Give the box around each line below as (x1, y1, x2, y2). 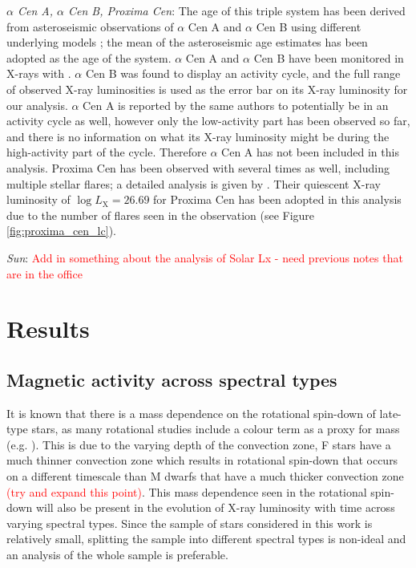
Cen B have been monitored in (253, 49, 404, 66)
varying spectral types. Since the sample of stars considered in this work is (6, 514, 373, 531)
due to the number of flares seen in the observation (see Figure (6, 206, 315, 223)
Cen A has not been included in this (221, 144, 399, 160)
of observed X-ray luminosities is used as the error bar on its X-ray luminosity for (6, 80, 408, 97)
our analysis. (6, 96, 68, 113)
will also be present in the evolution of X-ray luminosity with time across (35, 499, 395, 516)
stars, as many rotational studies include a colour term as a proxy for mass (31, 420, 400, 437)
